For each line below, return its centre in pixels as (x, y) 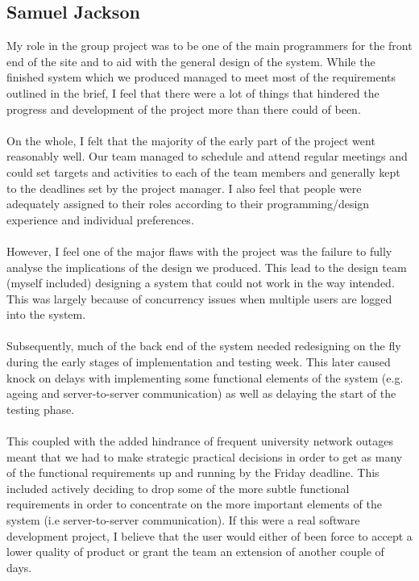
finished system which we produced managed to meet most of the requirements (201, 77)
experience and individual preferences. (100, 219)
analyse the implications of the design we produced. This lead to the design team (207, 267)
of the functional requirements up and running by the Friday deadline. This (193, 472)
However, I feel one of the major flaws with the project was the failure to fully (199, 251)
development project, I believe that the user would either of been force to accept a (209, 535)
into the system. (46, 314)
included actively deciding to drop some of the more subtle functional (178, 488)
